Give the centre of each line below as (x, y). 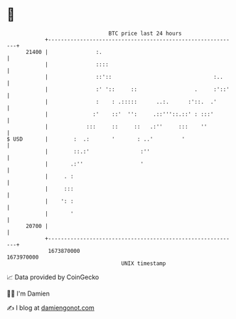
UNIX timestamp (144, 263)
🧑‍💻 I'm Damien (28, 293)
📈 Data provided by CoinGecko (53, 277)
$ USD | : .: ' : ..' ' (96, 139)
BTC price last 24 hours (145, 33)
